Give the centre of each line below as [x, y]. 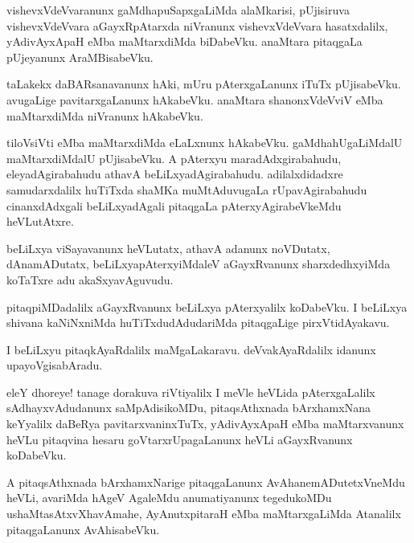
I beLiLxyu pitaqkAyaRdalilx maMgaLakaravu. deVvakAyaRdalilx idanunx [191, 349]
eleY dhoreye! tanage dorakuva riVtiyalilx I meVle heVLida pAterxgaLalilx [191, 392]
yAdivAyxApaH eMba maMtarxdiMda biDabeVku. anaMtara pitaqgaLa [184, 41]
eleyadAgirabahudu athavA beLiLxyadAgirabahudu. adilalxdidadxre [175, 174]
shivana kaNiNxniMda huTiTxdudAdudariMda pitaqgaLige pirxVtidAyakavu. [198, 323]
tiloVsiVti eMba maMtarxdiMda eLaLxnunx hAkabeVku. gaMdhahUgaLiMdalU [205, 143]
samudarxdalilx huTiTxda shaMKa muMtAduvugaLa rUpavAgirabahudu [187, 189]
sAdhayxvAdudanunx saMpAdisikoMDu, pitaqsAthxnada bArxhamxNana [189, 408]
